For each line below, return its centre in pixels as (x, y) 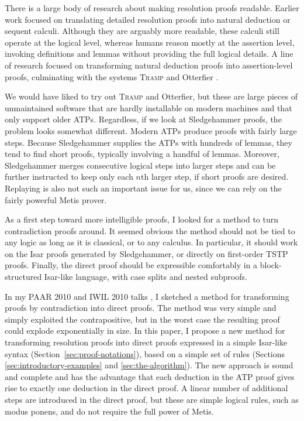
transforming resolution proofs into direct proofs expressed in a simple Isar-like (146, 342)
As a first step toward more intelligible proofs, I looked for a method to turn (141, 219)
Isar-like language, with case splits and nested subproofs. (146, 277)
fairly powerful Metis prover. (56, 199)
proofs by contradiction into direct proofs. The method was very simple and (141, 308)
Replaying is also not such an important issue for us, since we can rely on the (143, 188)
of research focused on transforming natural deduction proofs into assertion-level (149, 65)
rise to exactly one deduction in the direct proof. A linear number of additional (146, 388)
